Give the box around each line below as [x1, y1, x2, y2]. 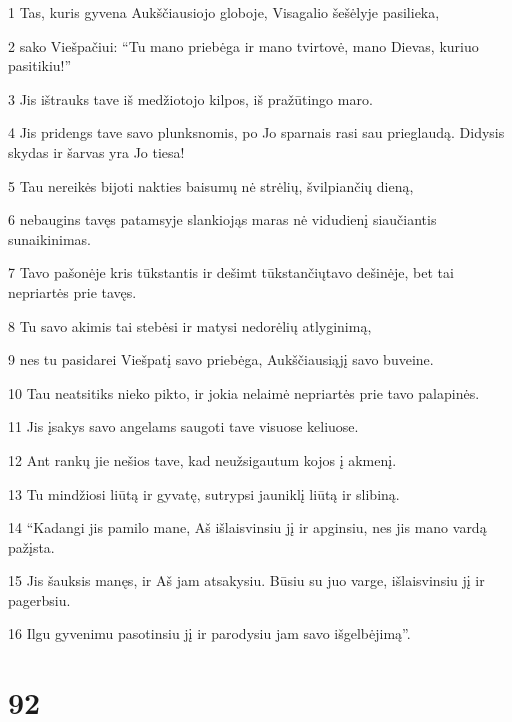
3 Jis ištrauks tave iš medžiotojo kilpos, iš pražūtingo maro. [8, 88, 373, 109]
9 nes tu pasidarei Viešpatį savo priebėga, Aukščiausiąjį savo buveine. [8, 349, 434, 370]
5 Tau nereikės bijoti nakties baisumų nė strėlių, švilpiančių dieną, [8, 175, 414, 196]
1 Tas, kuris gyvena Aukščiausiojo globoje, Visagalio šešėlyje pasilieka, [8, 2, 440, 22]
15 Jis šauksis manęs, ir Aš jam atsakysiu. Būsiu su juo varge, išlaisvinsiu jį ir [8, 570, 485, 591]
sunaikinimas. [8, 228, 92, 249]
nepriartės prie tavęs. [8, 281, 137, 302]
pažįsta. [8, 536, 55, 557]
